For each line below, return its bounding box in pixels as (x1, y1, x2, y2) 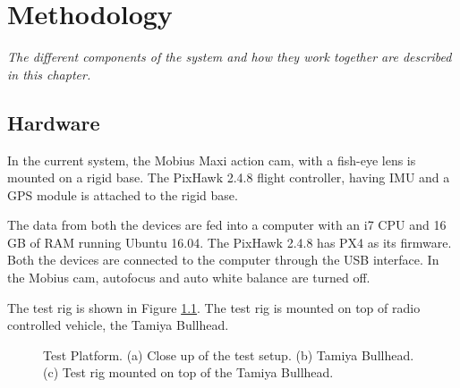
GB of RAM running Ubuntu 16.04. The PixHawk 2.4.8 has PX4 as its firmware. (7, 232, 452, 251)
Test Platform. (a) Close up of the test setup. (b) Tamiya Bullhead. (43, 345, 414, 364)
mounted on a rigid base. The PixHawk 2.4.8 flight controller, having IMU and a (7, 168, 450, 187)
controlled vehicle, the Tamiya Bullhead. (7, 316, 229, 334)
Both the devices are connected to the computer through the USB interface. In (7, 250, 439, 269)
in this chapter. (7, 64, 91, 83)
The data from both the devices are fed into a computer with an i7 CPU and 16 (7, 215, 447, 234)
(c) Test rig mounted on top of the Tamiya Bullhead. (43, 363, 334, 382)
